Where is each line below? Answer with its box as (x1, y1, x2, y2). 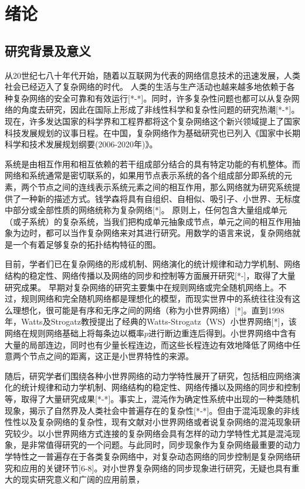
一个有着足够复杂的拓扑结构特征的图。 (12, 238, 161, 250)
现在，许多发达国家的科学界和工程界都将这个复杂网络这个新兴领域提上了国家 (5, 114, 300, 127)
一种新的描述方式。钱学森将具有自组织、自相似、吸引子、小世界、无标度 (21, 192, 300, 204)
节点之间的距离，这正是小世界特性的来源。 (29, 350, 194, 362)
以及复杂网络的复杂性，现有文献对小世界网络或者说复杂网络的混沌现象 (21, 416, 292, 428)
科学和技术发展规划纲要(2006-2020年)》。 (5, 138, 158, 150)
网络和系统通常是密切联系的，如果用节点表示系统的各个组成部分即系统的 (5, 169, 284, 181)
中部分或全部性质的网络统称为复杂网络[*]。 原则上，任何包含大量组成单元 (5, 204, 287, 216)
